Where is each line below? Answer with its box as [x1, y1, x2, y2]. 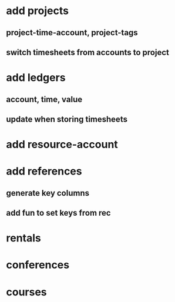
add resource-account [6, 138, 119, 151]
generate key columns [6, 188, 90, 198]
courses [6, 285, 47, 298]
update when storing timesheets [6, 114, 128, 124]
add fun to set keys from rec [6, 208, 111, 218]
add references [6, 165, 82, 178]
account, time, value [6, 94, 83, 104]
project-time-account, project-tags [6, 28, 138, 38]
